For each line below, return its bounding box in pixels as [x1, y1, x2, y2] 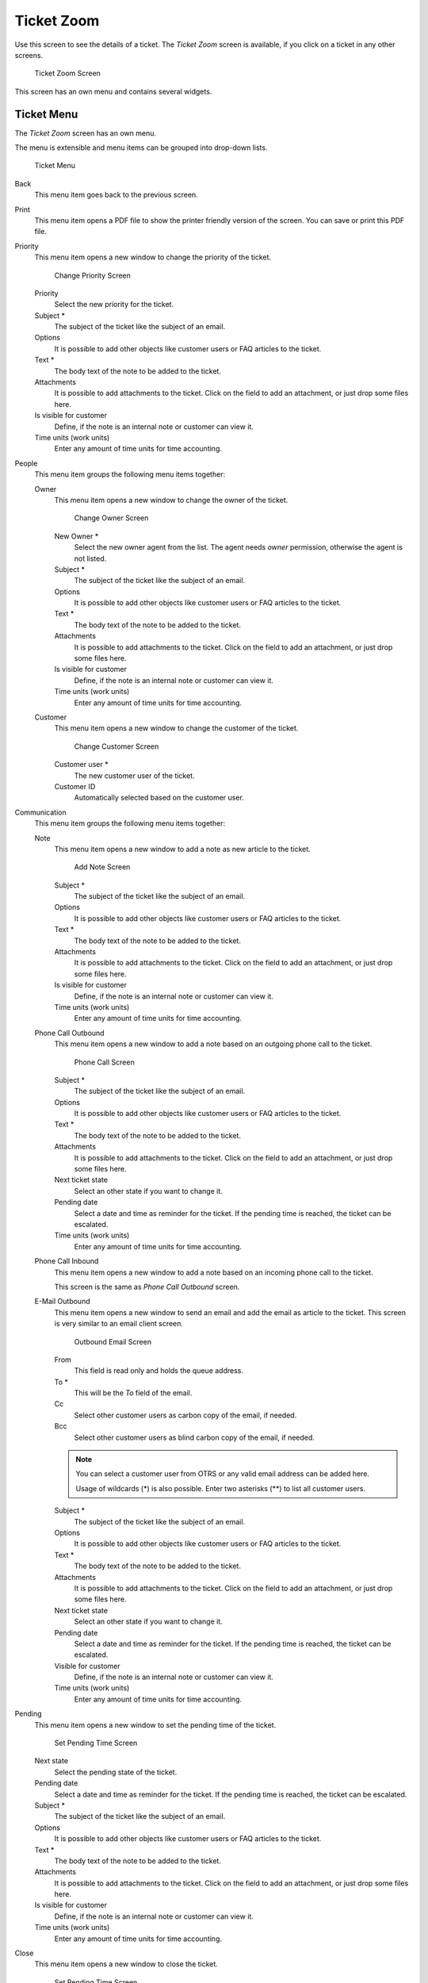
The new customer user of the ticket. [74, 770, 195, 781]
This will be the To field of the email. [74, 1388, 193, 1398]
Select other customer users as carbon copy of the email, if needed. [74, 1410, 297, 1420]
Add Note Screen [74, 862, 131, 872]
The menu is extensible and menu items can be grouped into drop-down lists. [14, 143, 268, 152]
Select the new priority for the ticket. [54, 300, 174, 309]
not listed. [74, 554, 107, 563]
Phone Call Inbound [34, 1256, 99, 1266]
